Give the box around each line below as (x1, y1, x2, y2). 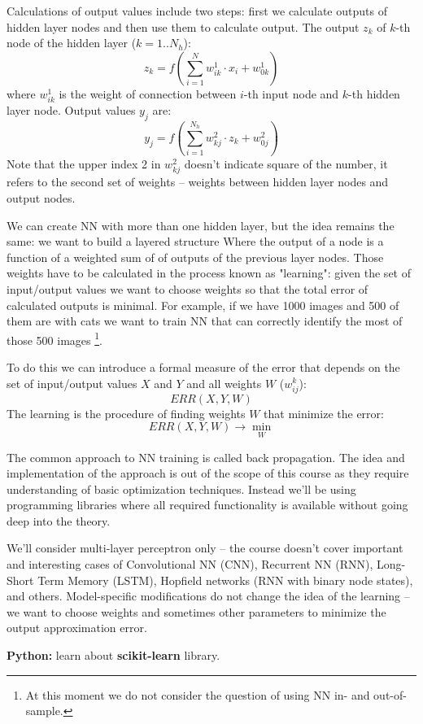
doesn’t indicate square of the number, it (184, 155, 388, 172)
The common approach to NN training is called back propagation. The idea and (7, 448, 405, 465)
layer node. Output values (7, 101, 136, 118)
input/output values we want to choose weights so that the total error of (7, 280, 368, 297)
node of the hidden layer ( (7, 34, 137, 51)
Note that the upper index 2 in (7, 155, 161, 172)
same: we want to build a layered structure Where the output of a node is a (7, 233, 384, 250)
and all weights (186, 374, 262, 391)
